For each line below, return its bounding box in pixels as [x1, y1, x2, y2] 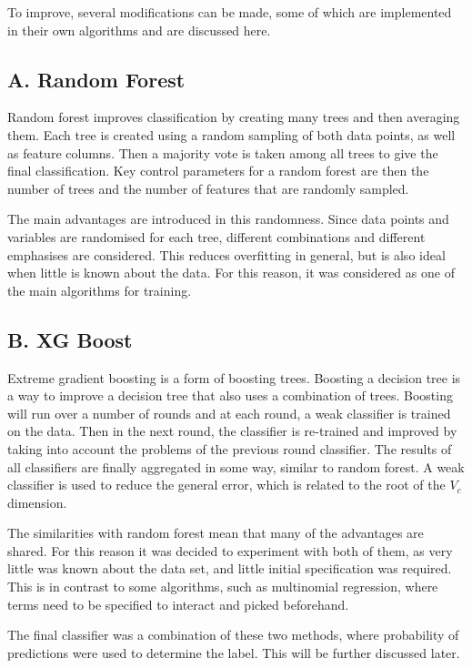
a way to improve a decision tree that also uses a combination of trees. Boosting [7, 386, 453, 405]
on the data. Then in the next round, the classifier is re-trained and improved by [7, 421, 457, 440]
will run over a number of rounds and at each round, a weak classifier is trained [7, 403, 451, 422]
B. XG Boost [7, 325, 133, 353]
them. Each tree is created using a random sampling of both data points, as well [7, 125, 456, 144]
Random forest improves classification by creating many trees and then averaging [7, 107, 460, 127]
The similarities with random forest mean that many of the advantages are [7, 523, 424, 542]
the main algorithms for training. [7, 280, 192, 299]
